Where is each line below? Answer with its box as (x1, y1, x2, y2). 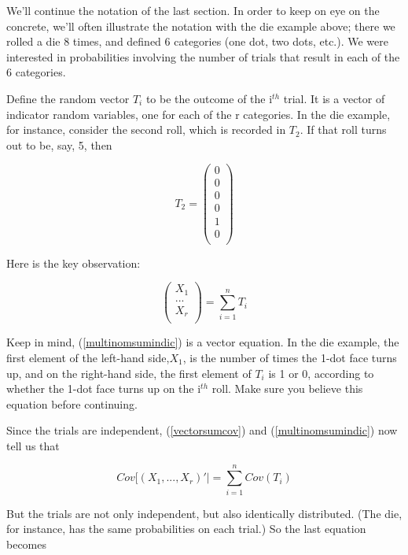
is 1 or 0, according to (268, 364, 374, 381)
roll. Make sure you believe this (211, 380, 363, 397)
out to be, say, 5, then (6, 136, 112, 153)
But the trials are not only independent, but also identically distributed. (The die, (6, 505, 402, 521)
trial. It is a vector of (283, 90, 385, 106)
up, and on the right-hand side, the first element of (6, 364, 252, 381)
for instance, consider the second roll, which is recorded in (6, 121, 286, 138)
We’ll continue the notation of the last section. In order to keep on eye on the (6, 2, 380, 18)
